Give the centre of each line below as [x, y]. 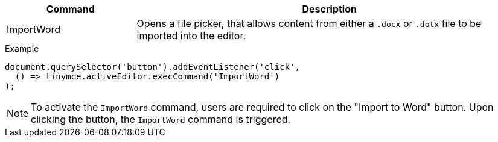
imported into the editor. [191, 35]
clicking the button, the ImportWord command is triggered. [161, 119]
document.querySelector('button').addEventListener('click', [152, 67]
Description [329, 9]
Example [22, 48]
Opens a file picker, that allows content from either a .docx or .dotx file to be [309, 23]
